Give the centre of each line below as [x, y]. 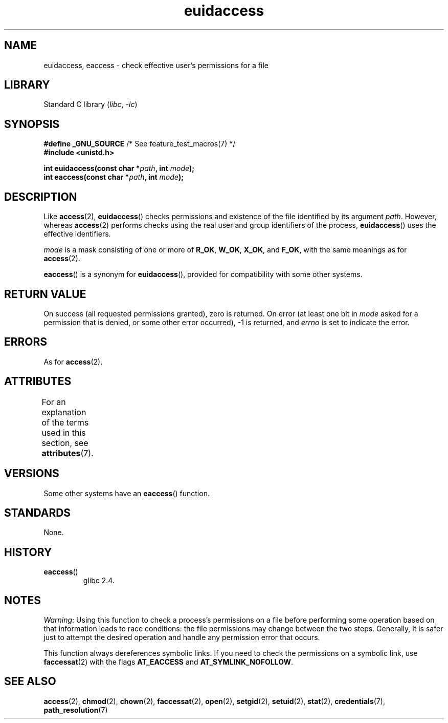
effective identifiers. [77, 234]
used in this [64, 432]
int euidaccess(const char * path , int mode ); [119, 168]
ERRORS [26, 342]
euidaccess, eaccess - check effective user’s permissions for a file [156, 65]
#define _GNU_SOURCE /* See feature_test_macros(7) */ [140, 144]
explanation [64, 412]
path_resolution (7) [76, 710]
